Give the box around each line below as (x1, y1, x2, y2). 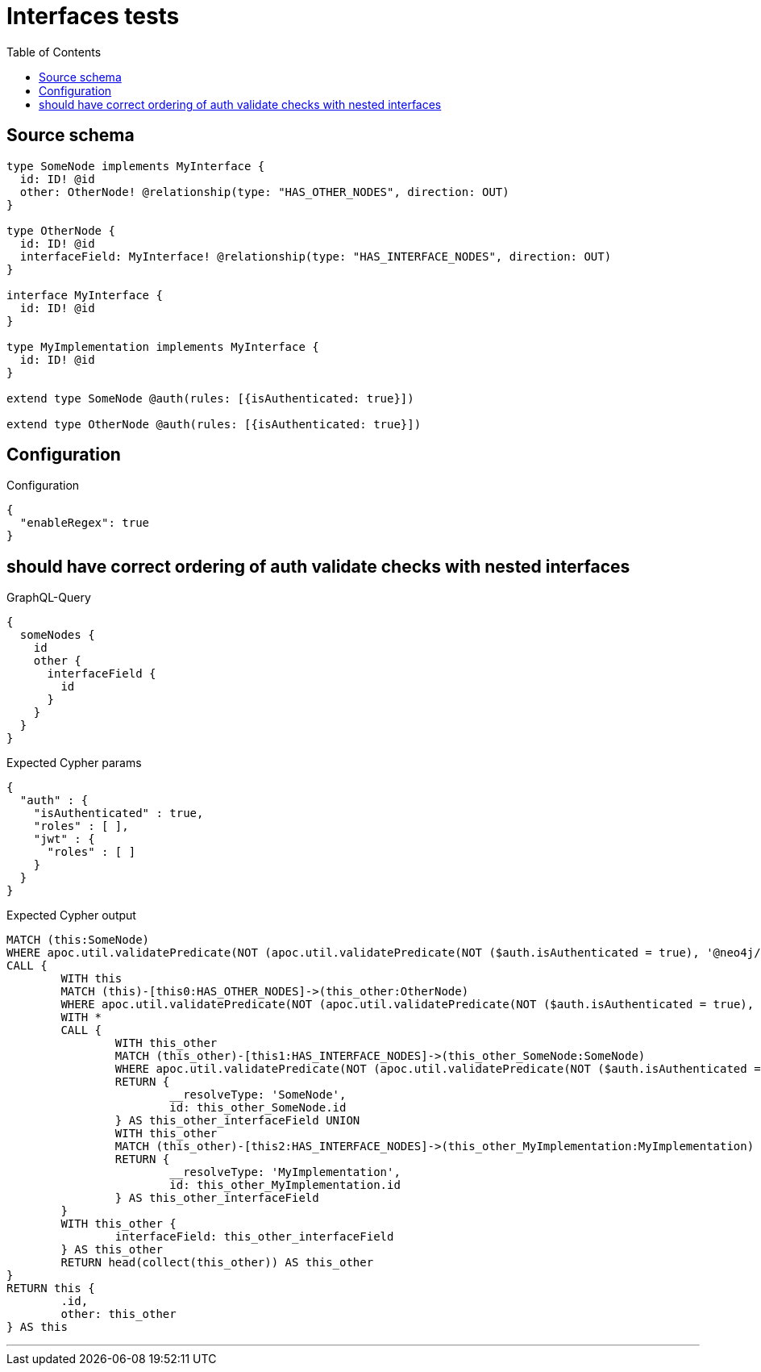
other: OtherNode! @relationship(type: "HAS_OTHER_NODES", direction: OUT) (19, 185, 509, 198)
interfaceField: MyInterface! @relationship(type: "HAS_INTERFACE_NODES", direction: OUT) (19, 249, 612, 263)
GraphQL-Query (6, 590, 91, 605)
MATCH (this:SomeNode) (6, 933, 150, 947)
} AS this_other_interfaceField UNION (114, 1114, 360, 1128)
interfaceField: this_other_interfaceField (114, 1230, 394, 1244)
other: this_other (60, 1307, 177, 1321)
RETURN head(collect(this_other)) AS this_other (60, 1256, 374, 1270)
